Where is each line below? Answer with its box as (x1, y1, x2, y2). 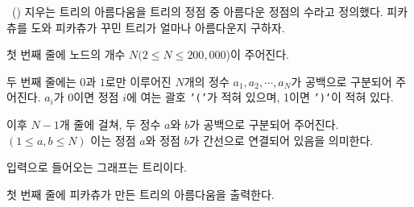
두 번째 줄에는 (6, 72, 77, 89)
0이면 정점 (68, 89, 119, 106)
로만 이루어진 (105, 72, 172, 89)
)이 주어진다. (226, 46, 290, 63)
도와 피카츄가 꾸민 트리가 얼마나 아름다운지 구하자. (31, 19, 285, 35)
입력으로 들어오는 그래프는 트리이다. (6, 159, 187, 176)
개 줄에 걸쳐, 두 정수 (59, 116, 161, 133)
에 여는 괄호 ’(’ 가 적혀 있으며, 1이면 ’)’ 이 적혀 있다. (126, 89, 394, 106)
